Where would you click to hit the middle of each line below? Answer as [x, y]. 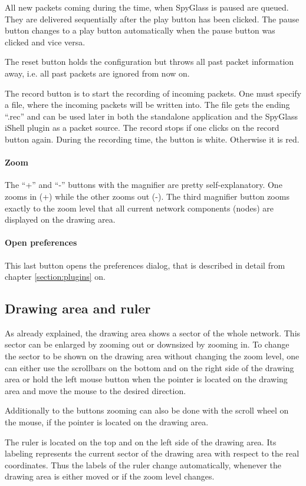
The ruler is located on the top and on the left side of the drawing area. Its [141, 442]
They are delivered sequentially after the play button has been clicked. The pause [152, 19]
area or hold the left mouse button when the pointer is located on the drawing [146, 379]
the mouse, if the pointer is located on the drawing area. [107, 422]
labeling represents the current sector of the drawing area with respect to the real [152, 453]
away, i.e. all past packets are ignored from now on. [97, 73]
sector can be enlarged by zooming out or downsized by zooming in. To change [147, 344]
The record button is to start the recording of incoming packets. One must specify [153, 93]
